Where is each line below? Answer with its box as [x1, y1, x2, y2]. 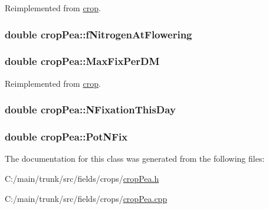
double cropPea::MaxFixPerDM [5, 54, 160, 68]
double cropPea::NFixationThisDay [5, 102, 176, 117]
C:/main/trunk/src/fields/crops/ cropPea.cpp [5, 192, 168, 204]
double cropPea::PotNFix [5, 129, 128, 144]
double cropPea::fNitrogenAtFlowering [5, 27, 192, 41]
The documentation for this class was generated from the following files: [5, 152, 265, 165]
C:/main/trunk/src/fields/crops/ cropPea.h [5, 172, 159, 184]
